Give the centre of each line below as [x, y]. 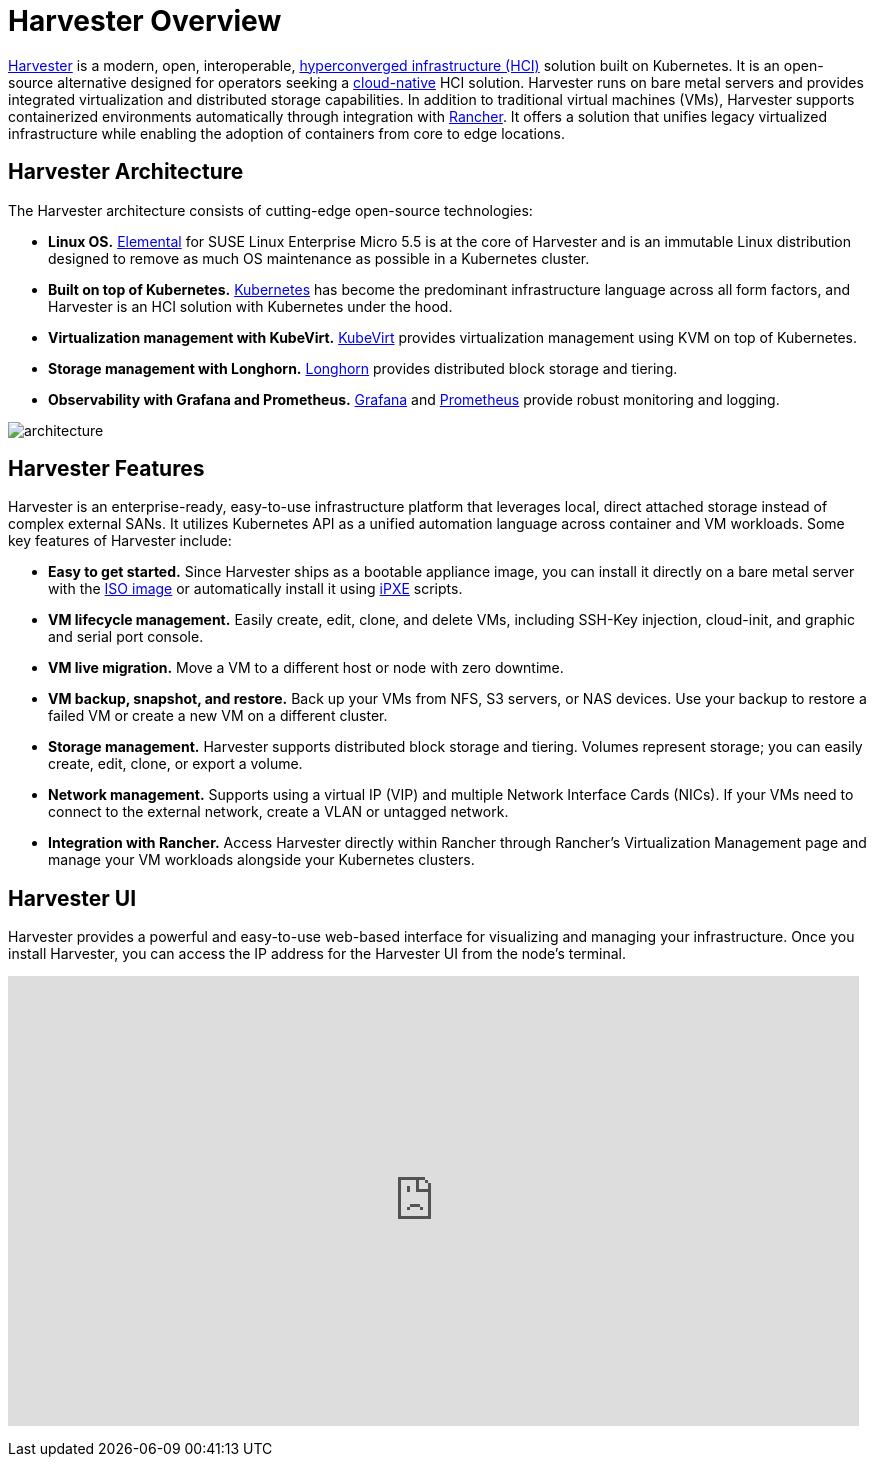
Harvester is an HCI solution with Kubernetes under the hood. [250, 306]
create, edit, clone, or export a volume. [175, 764]
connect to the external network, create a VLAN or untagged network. [278, 812]
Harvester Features [106, 469]
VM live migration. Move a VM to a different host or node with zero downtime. [306, 668]
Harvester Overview [145, 21]
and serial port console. [126, 637]
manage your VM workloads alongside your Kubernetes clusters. [261, 860]
